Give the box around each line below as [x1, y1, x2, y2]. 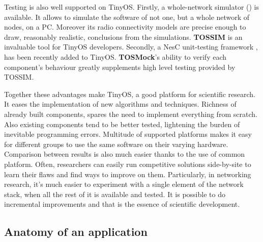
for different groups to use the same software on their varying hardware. [4, 138, 228, 149]
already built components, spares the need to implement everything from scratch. [4, 108, 257, 119]
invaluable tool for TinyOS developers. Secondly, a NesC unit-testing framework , [4, 41, 258, 52]
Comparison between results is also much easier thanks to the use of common [4, 149, 245, 159]
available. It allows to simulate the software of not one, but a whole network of [4, 11, 250, 22]
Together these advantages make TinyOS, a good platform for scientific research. [4, 88, 255, 99]
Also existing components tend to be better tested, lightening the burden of [4, 118, 240, 129]
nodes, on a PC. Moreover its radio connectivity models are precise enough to [4, 21, 246, 32]
